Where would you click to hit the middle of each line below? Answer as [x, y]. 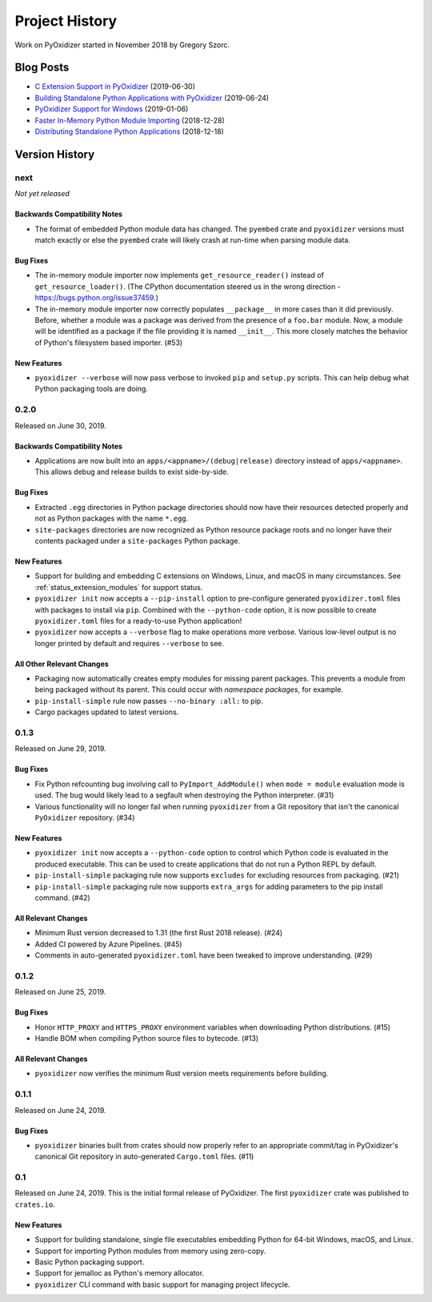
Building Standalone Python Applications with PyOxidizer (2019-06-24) [152, 98]
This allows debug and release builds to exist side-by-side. [132, 472]
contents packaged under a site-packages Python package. [137, 540]
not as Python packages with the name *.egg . [112, 518]
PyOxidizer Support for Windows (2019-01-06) [112, 109]
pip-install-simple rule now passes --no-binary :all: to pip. [149, 701]
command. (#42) [63, 898]
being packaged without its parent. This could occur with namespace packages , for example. [189, 689]
